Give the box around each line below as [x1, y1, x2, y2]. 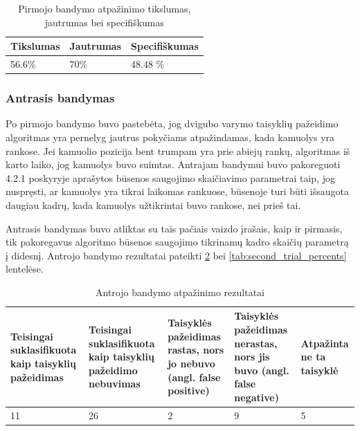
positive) [168, 383, 210, 398]
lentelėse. [6, 262, 44, 276]
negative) [234, 390, 279, 405]
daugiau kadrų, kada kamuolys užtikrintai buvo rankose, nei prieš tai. [6, 197, 301, 212]
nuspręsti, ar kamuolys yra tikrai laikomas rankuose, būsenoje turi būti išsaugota [6, 184, 349, 199]
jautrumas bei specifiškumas [44, 15, 164, 29]
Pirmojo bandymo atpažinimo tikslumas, [18, 1, 191, 15]
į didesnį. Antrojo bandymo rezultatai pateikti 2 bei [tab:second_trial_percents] [6, 248, 347, 262]
